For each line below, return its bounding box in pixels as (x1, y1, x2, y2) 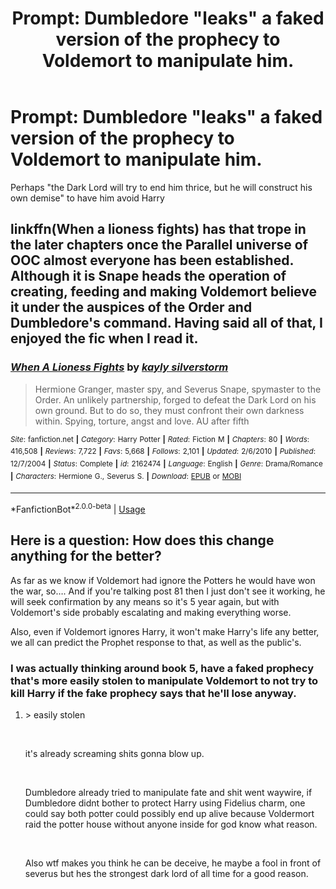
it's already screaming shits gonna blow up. (24, 748, 205, 760)
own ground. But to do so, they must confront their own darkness (34, 404, 305, 416)
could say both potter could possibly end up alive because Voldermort (24, 808, 315, 820)
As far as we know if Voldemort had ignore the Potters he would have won (10, 574, 316, 586)
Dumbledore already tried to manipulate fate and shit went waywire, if (24, 787, 313, 799)
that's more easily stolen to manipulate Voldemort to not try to (10, 673, 319, 687)
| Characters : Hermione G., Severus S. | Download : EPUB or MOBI (10, 471, 242, 481)
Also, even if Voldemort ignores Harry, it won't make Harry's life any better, (10, 625, 320, 637)
